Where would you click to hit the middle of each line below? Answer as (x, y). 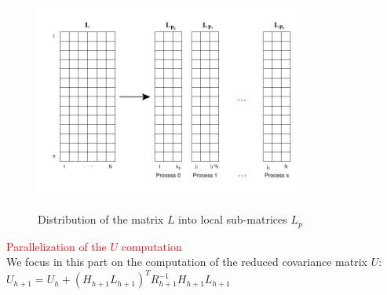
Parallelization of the (57, 246)
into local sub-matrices (233, 219)
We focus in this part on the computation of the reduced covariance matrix (187, 262)
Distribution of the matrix (101, 219)
